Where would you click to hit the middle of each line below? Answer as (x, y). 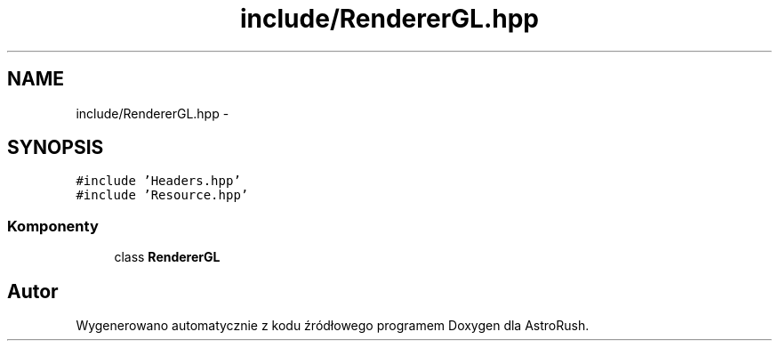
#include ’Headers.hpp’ (158, 181)
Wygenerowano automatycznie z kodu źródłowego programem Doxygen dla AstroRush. (333, 326)
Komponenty (53, 226)
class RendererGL (167, 257)
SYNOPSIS (56, 148)
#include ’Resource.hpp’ (162, 195)
